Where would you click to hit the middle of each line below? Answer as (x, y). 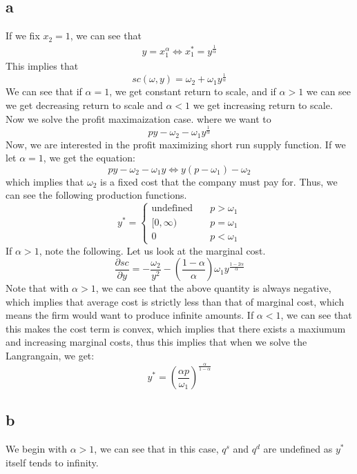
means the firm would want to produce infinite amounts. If (130, 315)
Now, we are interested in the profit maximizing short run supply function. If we (176, 144)
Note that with (37, 288)
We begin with (37, 449)
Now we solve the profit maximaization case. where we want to (138, 118)
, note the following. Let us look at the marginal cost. (152, 250)
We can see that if (44, 91)
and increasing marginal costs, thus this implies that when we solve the (156, 342)
